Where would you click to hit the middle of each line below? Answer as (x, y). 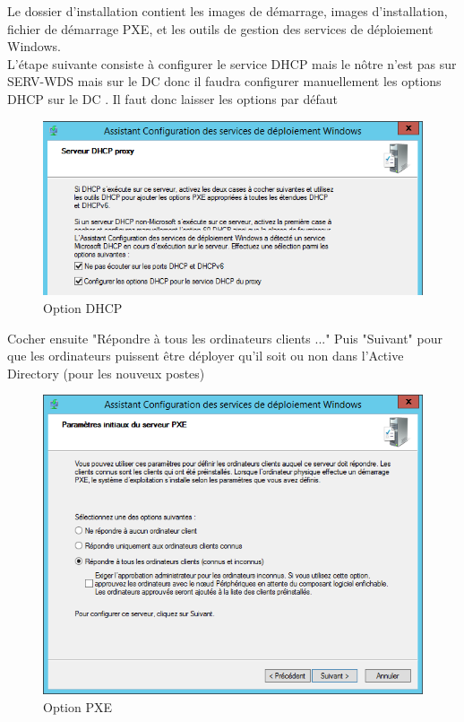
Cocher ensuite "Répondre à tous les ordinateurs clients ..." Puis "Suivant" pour (225, 338)
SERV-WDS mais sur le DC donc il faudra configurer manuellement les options (224, 81)
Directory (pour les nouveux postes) (106, 373)
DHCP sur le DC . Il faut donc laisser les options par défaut (172, 98)
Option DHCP (83, 307)
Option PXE (78, 706)
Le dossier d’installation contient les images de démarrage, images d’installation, (228, 11)
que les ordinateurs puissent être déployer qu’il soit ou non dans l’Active (206, 356)
